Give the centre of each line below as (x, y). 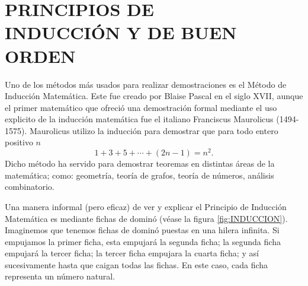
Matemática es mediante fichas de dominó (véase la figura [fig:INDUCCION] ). (146, 218)
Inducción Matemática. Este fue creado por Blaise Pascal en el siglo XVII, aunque (154, 96)
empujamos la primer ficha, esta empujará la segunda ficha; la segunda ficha (143, 241)
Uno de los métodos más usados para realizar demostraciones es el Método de (146, 84)
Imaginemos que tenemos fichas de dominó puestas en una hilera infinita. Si (142, 230)
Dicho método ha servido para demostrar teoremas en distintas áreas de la (140, 163)
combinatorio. (30, 187)
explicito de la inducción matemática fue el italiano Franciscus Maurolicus (139, 119)
